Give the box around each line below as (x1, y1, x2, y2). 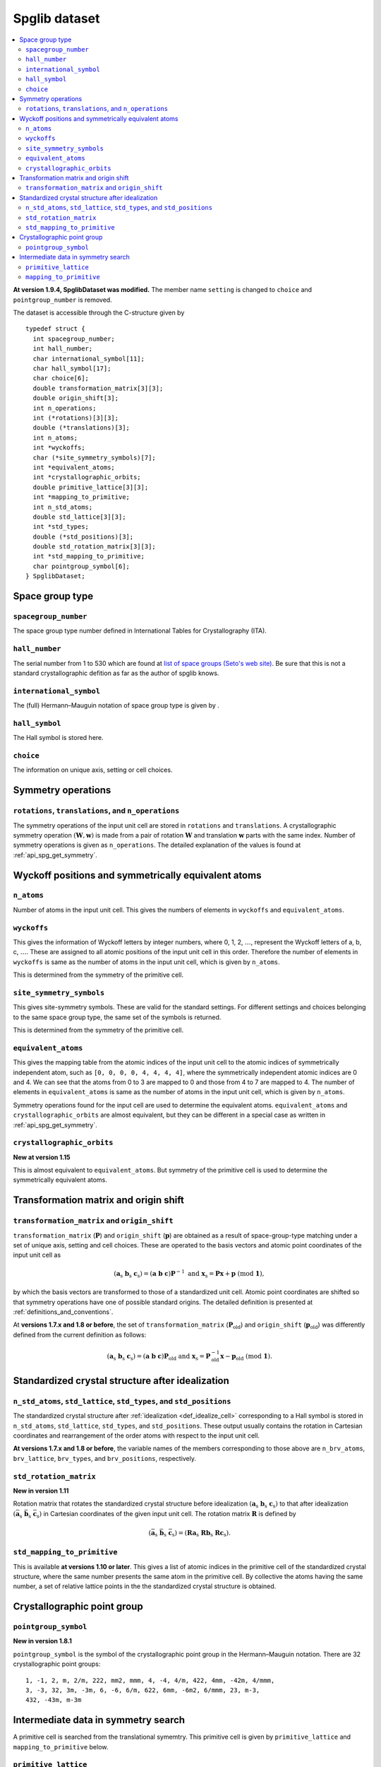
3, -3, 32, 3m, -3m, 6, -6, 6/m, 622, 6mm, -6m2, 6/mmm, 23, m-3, (25, 1686, 260, 1694)
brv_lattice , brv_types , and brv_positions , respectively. (13, 1454, 197, 1462)
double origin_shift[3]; (32, 394, 119, 402)
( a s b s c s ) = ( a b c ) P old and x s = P (107, 1352, 211, 1362)
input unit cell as (13, 1251, 61, 1260)
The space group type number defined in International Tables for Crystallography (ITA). (13, 626, 267, 635)
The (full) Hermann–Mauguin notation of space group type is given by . (13, 701, 220, 710)
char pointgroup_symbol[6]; (32, 562, 131, 570)
